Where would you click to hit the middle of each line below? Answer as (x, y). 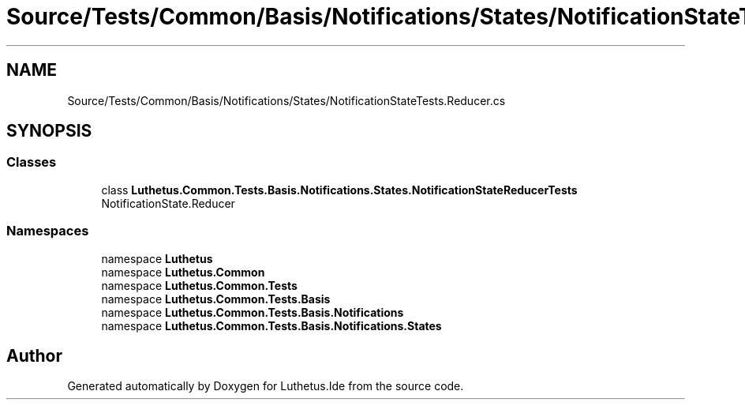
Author (34, 355)
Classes (32, 162)
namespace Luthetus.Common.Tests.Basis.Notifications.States (271, 325)
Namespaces (48, 231)
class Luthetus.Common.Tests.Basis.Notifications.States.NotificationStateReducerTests (339, 190)
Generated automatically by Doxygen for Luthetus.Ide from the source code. (266, 386)
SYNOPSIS (49, 131)
